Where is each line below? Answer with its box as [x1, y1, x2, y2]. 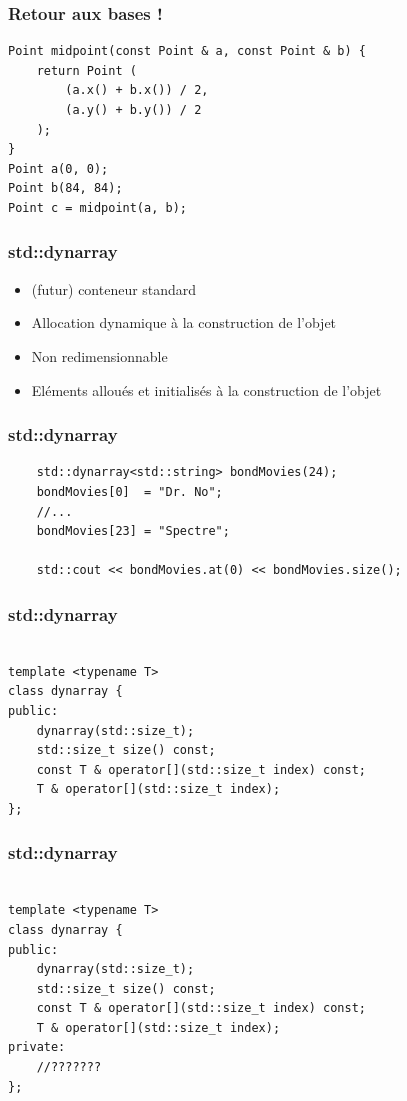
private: [8, 1040, 66, 1055]
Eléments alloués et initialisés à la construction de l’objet [31, 379, 382, 400]
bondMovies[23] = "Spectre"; [36, 524, 230, 539]
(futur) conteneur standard [31, 278, 197, 299]
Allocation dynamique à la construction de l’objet [31, 312, 337, 333]
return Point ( [36, 63, 137, 78]
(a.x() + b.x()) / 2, [65, 83, 209, 98]
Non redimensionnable [31, 345, 168, 366]
